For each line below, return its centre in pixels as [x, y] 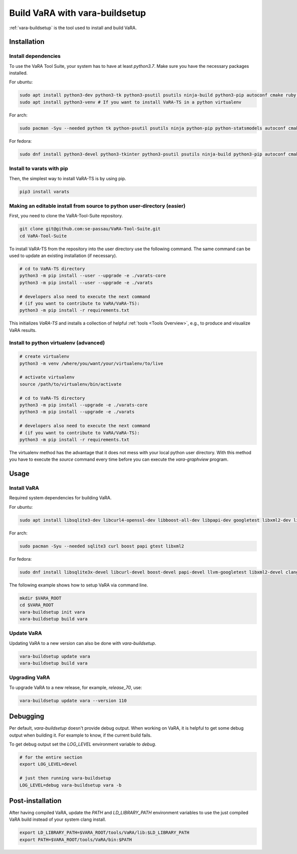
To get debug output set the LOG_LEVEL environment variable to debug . [83, 744]
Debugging [27, 717]
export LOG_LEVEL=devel [49, 764]
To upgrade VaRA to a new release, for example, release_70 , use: [75, 687]
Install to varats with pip [39, 168]
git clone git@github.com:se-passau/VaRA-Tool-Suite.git [90, 229]
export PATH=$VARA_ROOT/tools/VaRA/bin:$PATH [76, 839]
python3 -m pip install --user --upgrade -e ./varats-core [93, 276]
